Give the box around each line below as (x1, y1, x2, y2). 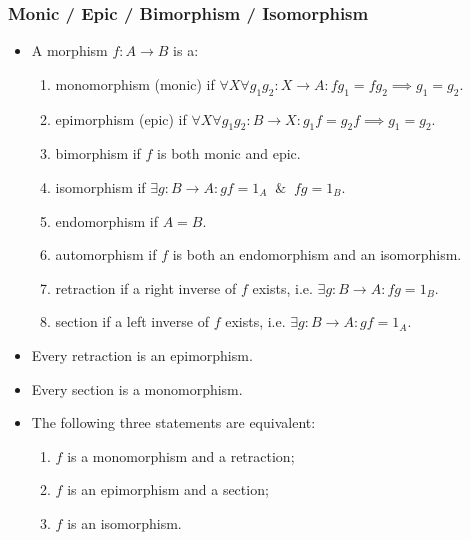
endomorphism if (55, 210, 159, 231)
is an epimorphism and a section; (67, 479, 269, 500)
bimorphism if (55, 143, 141, 164)
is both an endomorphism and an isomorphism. (172, 244, 462, 265)
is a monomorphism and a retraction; (67, 445, 295, 466)
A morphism (31, 40, 108, 61)
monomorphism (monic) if (55, 73, 215, 94)
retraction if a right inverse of (55, 277, 237, 298)
